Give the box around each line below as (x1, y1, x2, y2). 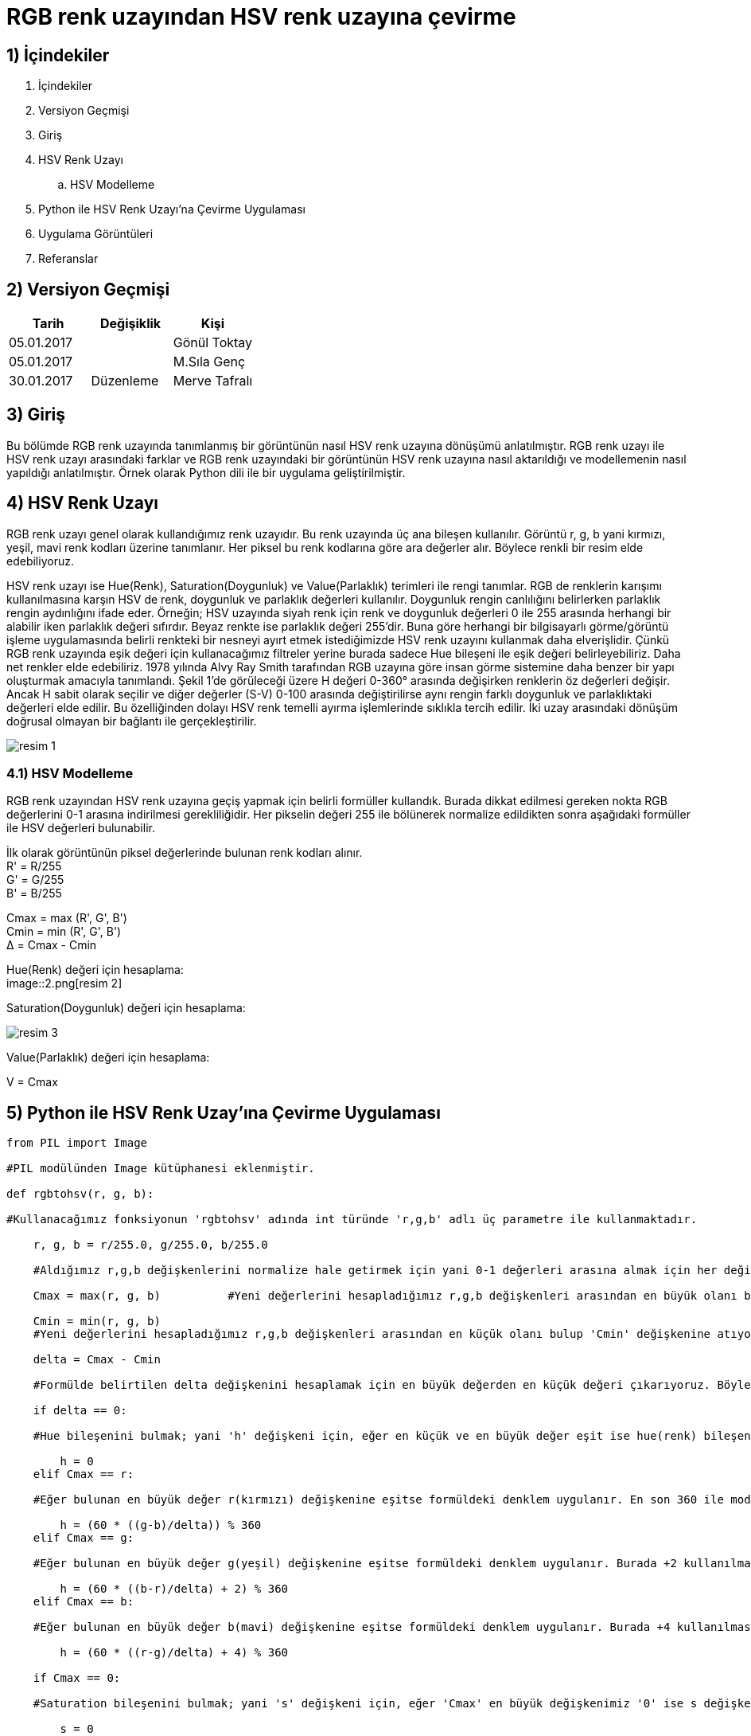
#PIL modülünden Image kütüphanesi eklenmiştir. (6, 1162, 315, 1175)
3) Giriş (6, 405, 65, 425)
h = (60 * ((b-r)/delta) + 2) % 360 (60, 1582, 289, 1596)
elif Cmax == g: (33, 1531, 134, 1545)
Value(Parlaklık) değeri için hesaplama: (6, 1050, 210, 1065)
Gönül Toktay (173, 334, 253, 351)
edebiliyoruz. (6, 553, 74, 568)
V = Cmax (6, 1075, 58, 1089)
